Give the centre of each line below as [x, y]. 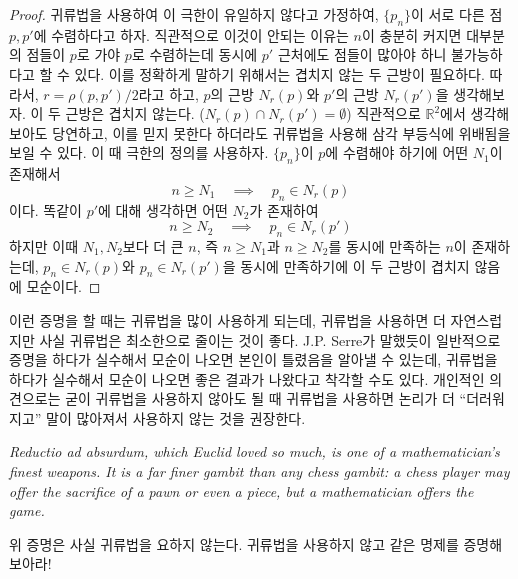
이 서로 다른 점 [457, 14]
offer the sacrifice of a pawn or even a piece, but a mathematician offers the [241, 490]
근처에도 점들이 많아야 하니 [362, 54]
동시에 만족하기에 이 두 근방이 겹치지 [355, 265]
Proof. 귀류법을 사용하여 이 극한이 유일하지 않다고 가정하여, [194, 14]
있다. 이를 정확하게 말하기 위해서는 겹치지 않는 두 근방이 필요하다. [279, 73]
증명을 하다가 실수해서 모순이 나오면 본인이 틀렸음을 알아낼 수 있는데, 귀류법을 [253, 359]
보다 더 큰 [153, 245]
